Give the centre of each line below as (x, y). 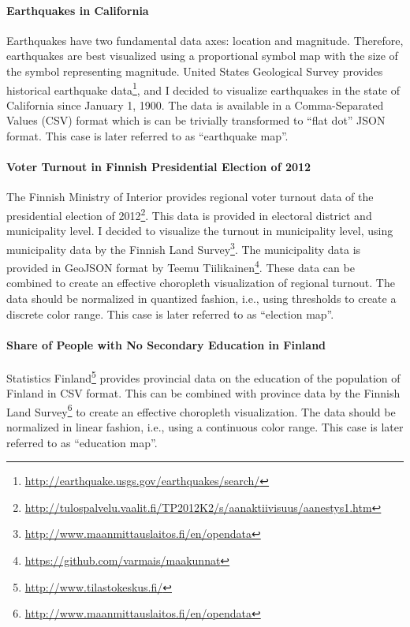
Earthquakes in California (78, 10)
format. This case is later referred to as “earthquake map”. (147, 136)
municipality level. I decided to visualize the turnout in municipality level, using (200, 231)
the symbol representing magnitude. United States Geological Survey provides (195, 71)
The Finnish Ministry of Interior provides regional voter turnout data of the (190, 197)
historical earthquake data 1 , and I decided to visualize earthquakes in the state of (203, 88)
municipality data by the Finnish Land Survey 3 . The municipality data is (184, 248)
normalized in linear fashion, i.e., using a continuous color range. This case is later (205, 427)
